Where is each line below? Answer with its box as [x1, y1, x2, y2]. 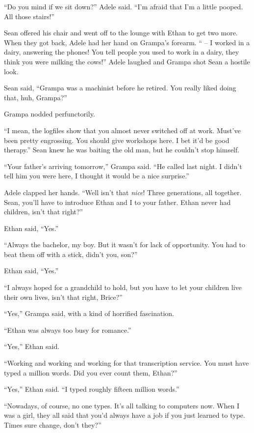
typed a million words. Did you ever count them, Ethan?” [4, 367, 178, 377]
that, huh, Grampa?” [4, 92, 67, 102]
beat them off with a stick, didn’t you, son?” [4, 249, 138, 259]
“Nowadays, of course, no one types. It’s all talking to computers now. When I [4, 400, 239, 410]
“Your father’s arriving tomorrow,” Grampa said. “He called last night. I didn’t [4, 161, 242, 171]
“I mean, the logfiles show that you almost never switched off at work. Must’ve [4, 125, 241, 135]
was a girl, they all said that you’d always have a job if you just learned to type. [4, 410, 245, 420]
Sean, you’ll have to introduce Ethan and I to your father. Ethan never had [4, 197, 231, 207]
